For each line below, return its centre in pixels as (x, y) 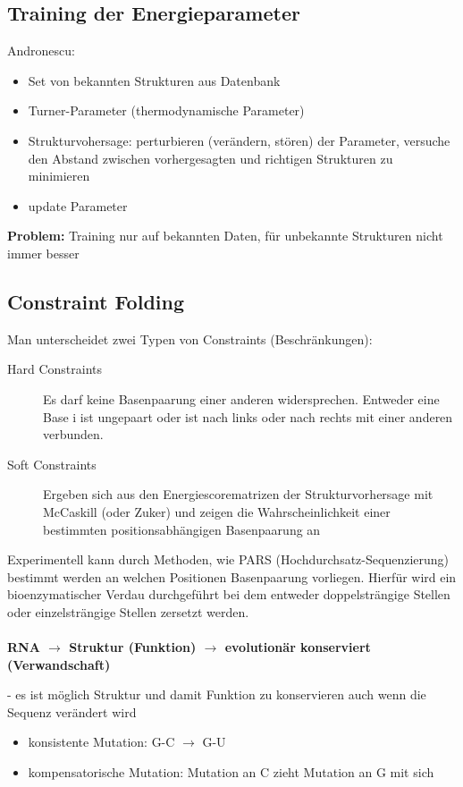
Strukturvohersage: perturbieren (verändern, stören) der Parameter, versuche (239, 140)
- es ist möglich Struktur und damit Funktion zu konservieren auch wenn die (217, 694)
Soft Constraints (52, 464)
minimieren (59, 176)
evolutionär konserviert (298, 647)
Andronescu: (41, 51)
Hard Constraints (55, 369)
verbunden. (73, 434)
